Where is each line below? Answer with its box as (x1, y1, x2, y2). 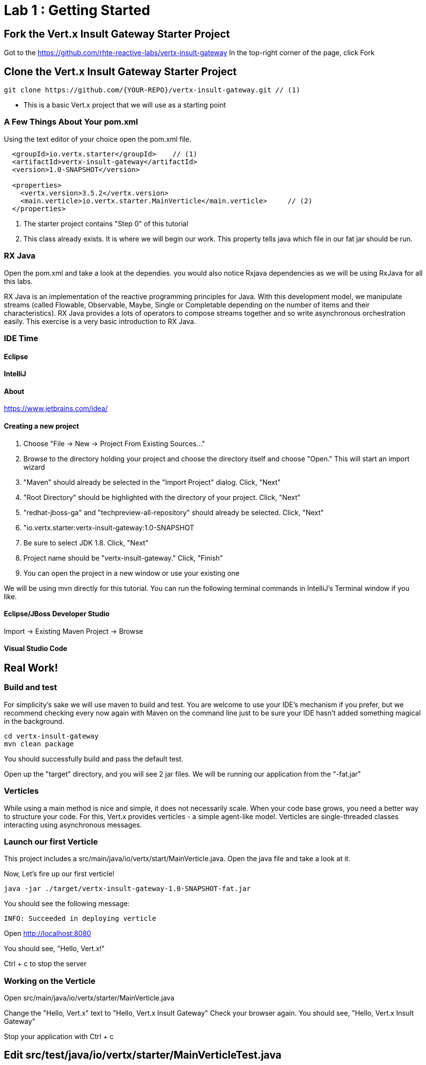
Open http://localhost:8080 (4, 929, 91, 938)
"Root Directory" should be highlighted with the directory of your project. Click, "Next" (23, 493, 301, 501)
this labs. (4, 277, 33, 285)
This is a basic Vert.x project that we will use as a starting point (23, 101, 226, 109)
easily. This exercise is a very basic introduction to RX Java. (4, 317, 196, 326)
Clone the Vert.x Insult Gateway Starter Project (4, 65, 237, 78)
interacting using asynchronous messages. (4, 820, 142, 829)
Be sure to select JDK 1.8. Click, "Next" (23, 538, 149, 547)
